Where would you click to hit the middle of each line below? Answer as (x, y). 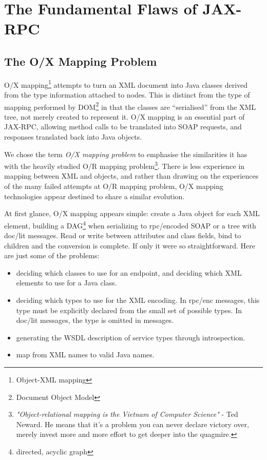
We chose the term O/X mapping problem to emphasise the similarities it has (126, 154)
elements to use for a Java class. (66, 283)
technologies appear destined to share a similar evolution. (94, 196)
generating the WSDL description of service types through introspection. (131, 337)
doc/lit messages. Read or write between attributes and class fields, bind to (123, 235)
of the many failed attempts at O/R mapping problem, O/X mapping (114, 186)
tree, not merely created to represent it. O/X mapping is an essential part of (125, 116)
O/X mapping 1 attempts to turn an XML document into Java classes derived (126, 84)
